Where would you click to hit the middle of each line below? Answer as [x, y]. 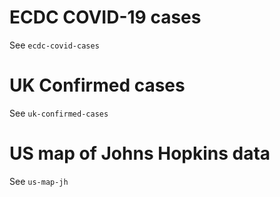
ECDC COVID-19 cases [105, 17]
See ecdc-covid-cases [54, 45]
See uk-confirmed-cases [59, 113]
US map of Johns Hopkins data [140, 153]
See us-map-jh [39, 181]
